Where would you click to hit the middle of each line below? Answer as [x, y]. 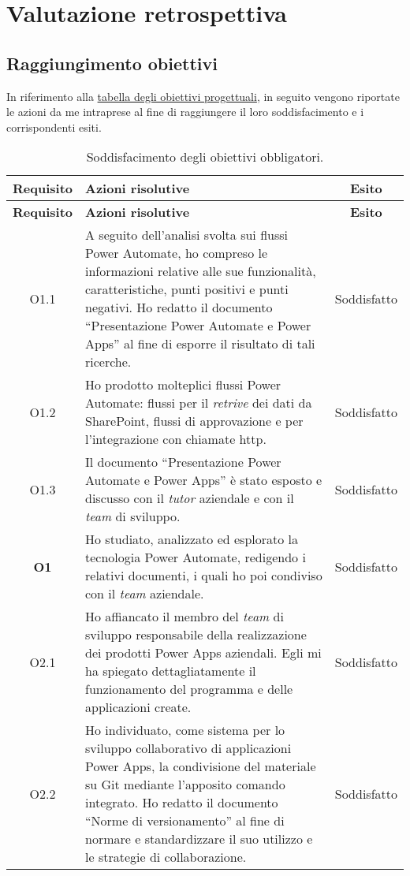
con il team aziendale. [145, 594]
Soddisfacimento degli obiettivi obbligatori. [205, 157]
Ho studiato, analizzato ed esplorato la [192, 539]
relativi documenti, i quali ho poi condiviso [204, 576]
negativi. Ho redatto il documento [179, 308]
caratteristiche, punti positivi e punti [187, 289]
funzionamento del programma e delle [189, 689]
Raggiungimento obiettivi [112, 63]
